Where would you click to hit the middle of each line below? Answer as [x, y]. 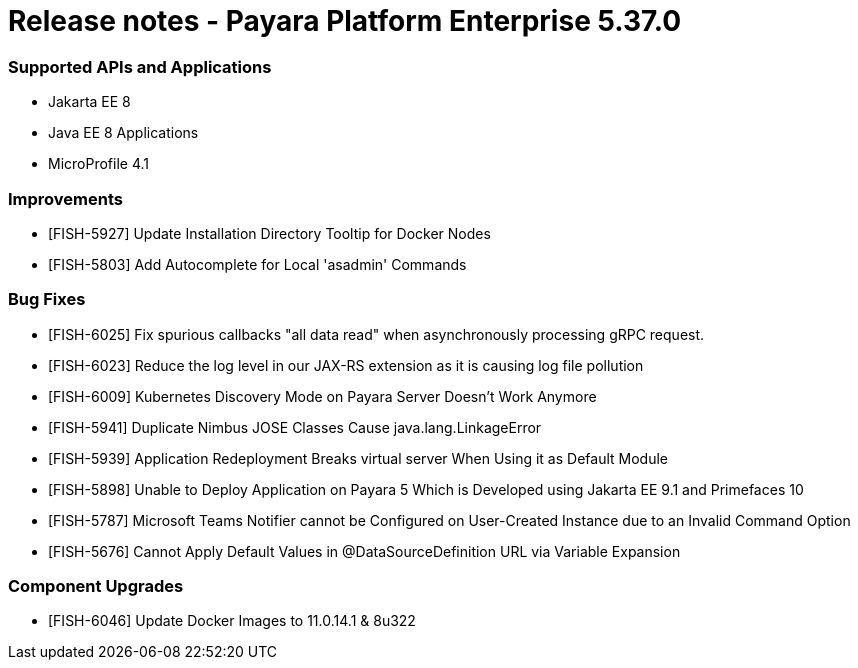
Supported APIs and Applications [140, 66]
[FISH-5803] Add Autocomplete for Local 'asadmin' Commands [257, 264]
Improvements [65, 198]
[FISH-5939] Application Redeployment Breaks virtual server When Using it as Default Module [358, 458]
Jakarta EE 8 [89, 102]
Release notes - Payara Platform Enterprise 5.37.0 [345, 21]
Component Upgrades [96, 586]
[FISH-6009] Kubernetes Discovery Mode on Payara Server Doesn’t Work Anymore [322, 396]
